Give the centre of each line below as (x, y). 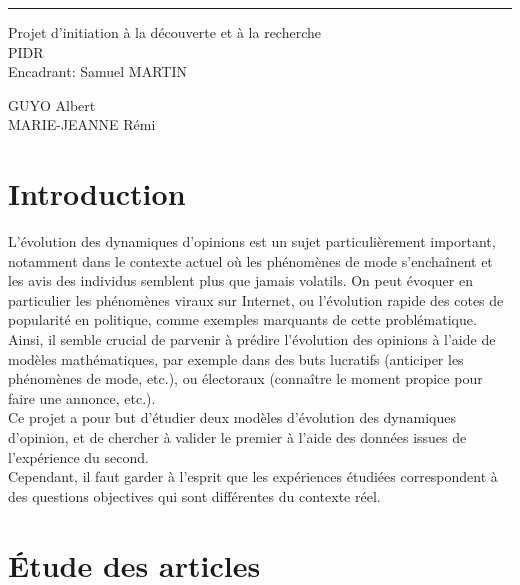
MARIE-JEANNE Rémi (82, 124)
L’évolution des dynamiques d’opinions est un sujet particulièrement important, (252, 241)
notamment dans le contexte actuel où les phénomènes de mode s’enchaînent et (250, 260)
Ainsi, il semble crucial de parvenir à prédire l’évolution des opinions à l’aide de (252, 339)
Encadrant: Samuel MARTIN (97, 71)
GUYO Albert (52, 104)
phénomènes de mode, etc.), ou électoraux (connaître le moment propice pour (245, 378)
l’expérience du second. (78, 456)
